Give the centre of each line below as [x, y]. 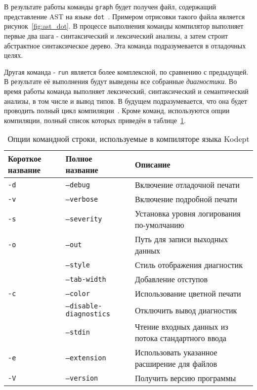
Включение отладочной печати [187, 185]
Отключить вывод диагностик [186, 310]
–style [78, 265]
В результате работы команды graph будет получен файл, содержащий [110, 6]
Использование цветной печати [188, 294]
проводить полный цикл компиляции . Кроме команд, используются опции [117, 110]
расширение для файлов [176, 364]
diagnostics [88, 314]
